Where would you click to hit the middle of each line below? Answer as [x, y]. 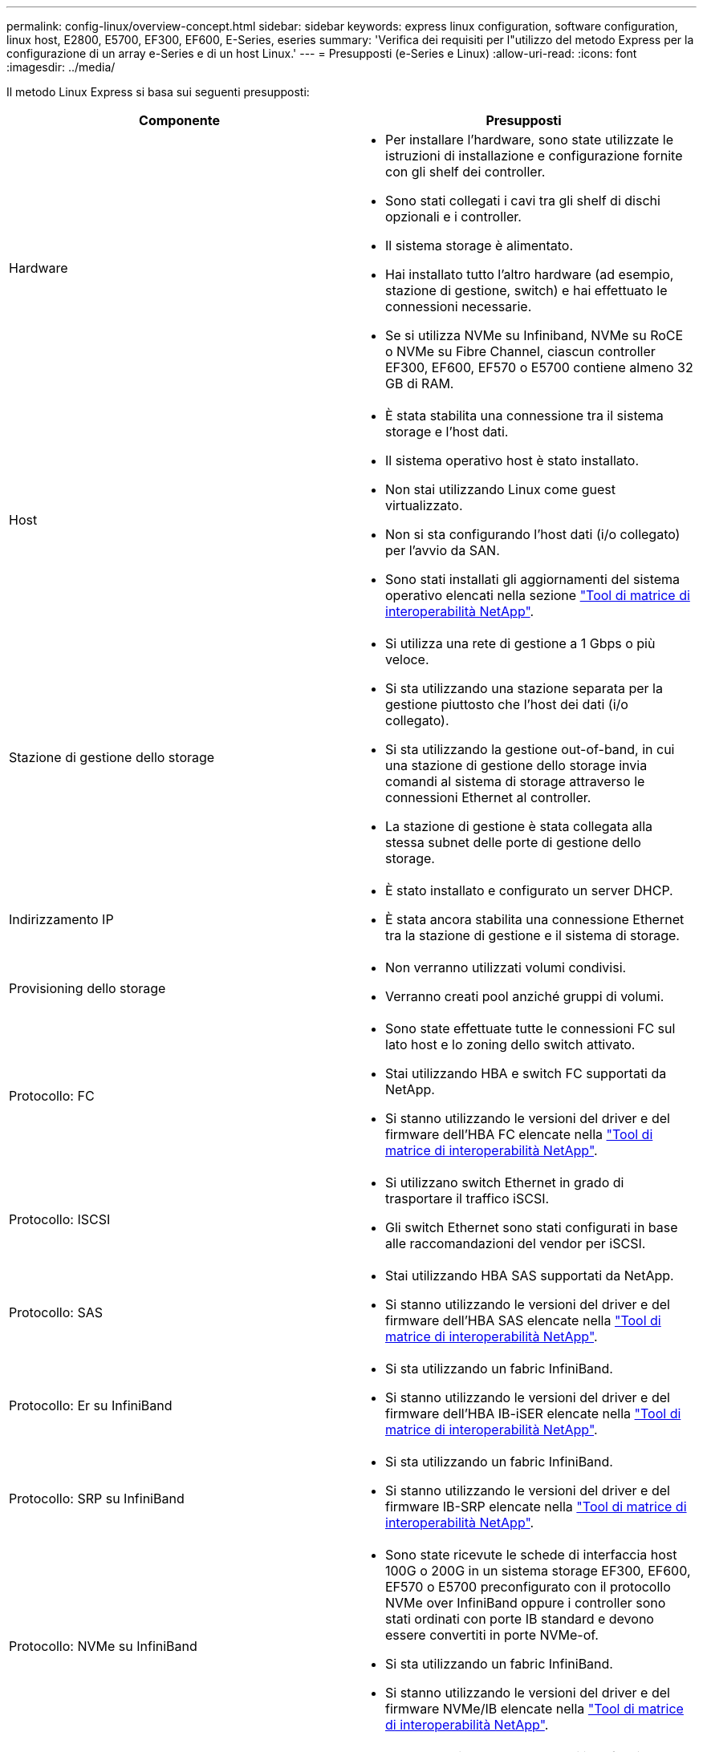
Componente [179, 120]
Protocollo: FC [52, 1096]
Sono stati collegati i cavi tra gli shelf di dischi [523, 201]
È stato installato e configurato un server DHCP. [529, 890]
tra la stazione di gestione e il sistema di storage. [532, 935]
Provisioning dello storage [87, 988]
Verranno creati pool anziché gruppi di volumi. [525, 996]
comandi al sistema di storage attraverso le [515, 781]
